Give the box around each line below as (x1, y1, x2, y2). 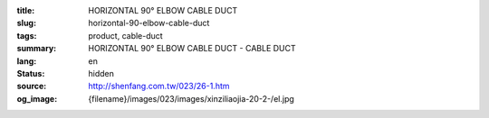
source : (16, 81, 47, 92)
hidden (88, 68, 115, 78)
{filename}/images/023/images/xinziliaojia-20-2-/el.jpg (88, 93, 294, 104)
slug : (16, 18, 36, 29)
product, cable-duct (88, 30, 163, 41)
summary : (16, 43, 57, 54)
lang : (16, 55, 37, 67)
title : (16, 5, 35, 15)
